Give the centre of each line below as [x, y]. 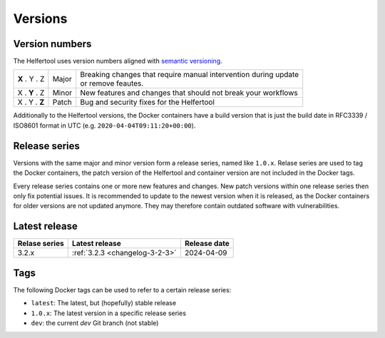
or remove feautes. [112, 83]
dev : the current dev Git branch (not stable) [95, 323]
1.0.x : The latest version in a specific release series [109, 313]
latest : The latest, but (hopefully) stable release [104, 303]
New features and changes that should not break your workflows [189, 93]
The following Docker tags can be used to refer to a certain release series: [122, 290]
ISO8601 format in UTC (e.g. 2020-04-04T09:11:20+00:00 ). [104, 126]
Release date [207, 244]
